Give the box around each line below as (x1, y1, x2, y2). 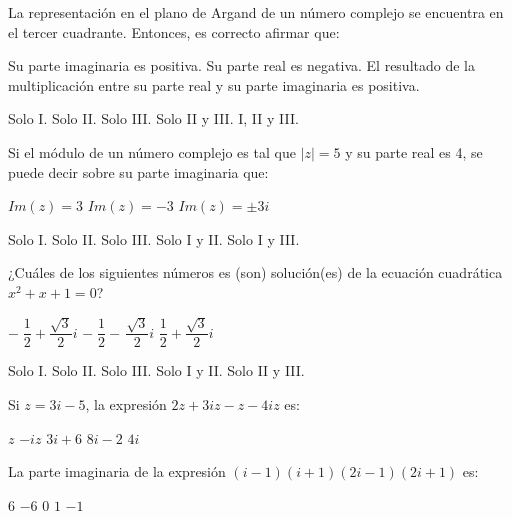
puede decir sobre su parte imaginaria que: (8, 161, 269, 182)
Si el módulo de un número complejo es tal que (8, 141, 296, 162)
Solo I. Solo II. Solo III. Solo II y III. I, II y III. (8, 108, 299, 129)
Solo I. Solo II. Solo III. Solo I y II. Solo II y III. (8, 360, 305, 381)
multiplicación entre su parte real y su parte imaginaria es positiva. (8, 74, 420, 95)
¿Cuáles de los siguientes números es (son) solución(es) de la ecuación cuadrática (8, 262, 503, 283)
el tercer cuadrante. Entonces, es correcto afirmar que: (8, 21, 340, 42)
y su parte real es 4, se (345, 141, 483, 162)
